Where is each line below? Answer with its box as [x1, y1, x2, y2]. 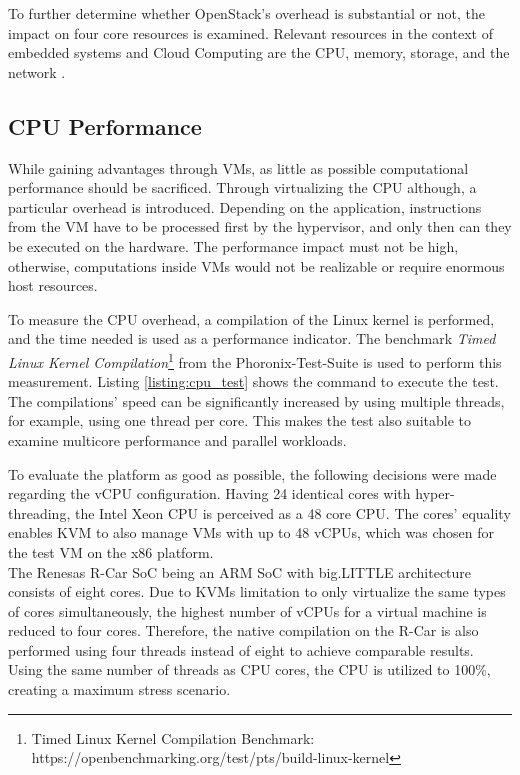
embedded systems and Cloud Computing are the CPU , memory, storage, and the [8, 42, 510, 63]
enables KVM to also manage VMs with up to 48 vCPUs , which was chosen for [8, 522, 495, 543]
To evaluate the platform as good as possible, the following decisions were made [8, 463, 497, 484]
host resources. [8, 275, 98, 296]
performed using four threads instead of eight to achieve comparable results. [8, 639, 474, 660]
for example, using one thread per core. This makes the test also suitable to [8, 410, 471, 431]
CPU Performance [8, 110, 202, 141]
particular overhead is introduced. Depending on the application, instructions [8, 196, 482, 217]
